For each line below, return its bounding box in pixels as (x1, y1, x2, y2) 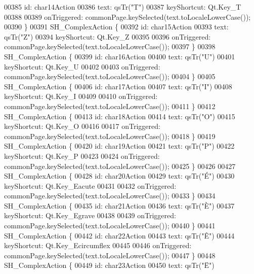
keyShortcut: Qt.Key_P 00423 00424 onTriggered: (4, 150, 160, 161)
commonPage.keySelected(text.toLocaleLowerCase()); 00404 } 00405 (4, 71, 216, 82)
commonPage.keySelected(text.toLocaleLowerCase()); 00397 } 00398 (4, 41, 216, 52)
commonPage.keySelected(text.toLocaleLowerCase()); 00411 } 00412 (4, 100, 216, 111)
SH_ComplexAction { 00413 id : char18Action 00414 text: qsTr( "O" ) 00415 (4, 111, 235, 121)
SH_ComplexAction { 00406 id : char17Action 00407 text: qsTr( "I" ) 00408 (4, 81, 232, 91)
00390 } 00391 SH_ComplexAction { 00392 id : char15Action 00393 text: (4, 21, 229, 32)
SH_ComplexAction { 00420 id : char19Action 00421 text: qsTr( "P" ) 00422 (4, 141, 235, 151)
